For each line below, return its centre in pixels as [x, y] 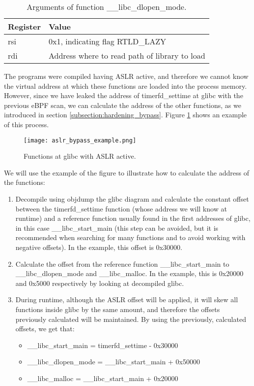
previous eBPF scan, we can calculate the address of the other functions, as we [123, 105]
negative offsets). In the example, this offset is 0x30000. [99, 247]
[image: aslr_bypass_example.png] [80, 140]
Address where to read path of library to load [127, 55]
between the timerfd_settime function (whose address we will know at [121, 208]
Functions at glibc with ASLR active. [80, 156]
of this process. [27, 124]
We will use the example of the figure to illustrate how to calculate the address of [127, 172]
